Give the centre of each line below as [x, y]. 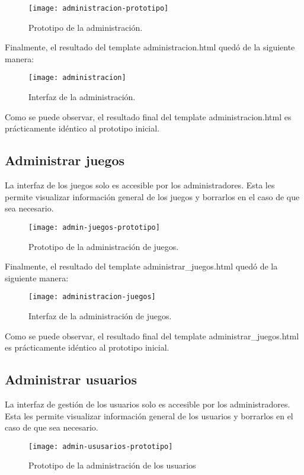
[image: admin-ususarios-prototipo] [101, 446]
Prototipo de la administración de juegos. [104, 246]
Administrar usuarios [71, 379]
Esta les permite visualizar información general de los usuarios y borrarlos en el [149, 415]
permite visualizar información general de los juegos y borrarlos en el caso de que [152, 196]
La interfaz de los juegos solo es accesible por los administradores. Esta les [140, 185]
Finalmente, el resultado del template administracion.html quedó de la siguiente [150, 47]
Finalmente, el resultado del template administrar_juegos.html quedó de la [141, 266]
